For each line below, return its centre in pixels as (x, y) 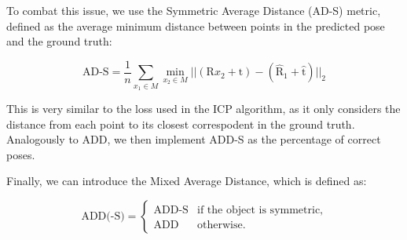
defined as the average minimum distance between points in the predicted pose (196, 25)
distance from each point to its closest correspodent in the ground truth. (181, 124)
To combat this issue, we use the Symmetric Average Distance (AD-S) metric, (194, 10)
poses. (21, 154)
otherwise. (222, 225)
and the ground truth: (59, 41)
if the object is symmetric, (260, 210)
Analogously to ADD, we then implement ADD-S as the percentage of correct (194, 139)
